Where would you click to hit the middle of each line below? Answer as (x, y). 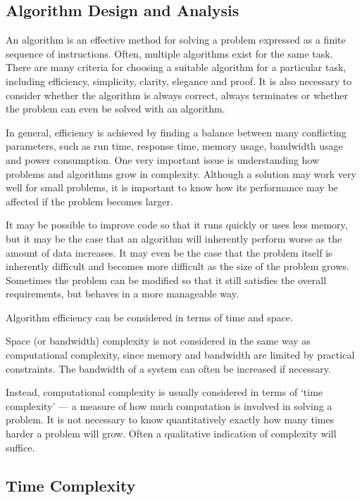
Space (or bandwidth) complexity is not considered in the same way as (158, 341)
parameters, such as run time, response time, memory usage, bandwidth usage (174, 146)
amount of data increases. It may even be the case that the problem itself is (169, 252)
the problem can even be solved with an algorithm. (116, 109)
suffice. (20, 447)
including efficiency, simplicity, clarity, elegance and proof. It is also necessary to (179, 81)
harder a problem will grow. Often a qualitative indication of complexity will (171, 434)
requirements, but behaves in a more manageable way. (122, 294)
